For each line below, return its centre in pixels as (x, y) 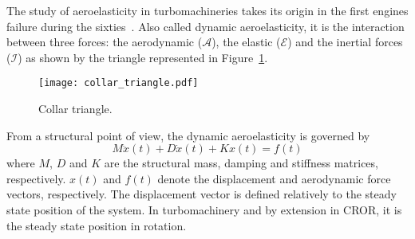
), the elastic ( (246, 42)
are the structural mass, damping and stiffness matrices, (241, 163)
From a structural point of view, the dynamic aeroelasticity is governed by (188, 135)
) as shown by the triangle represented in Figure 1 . (143, 57)
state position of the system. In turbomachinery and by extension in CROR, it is (204, 210)
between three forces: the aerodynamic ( (105, 42)
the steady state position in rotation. (97, 225)
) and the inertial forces (345, 42)
